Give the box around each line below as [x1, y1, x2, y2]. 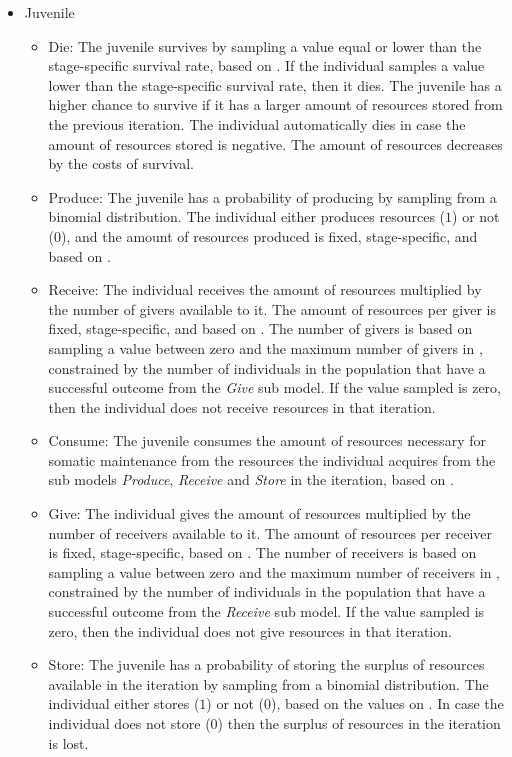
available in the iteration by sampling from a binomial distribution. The [48, 673, 489, 694]
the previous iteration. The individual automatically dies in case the [48, 113, 466, 134]
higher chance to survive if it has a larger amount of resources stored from [48, 94, 503, 115]
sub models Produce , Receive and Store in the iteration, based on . [48, 469, 454, 490]
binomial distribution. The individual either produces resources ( [48, 206, 446, 227]
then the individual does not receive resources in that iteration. [48, 396, 436, 417]
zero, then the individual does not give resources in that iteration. [48, 620, 452, 641]
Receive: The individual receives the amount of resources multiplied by [48, 279, 482, 300]
